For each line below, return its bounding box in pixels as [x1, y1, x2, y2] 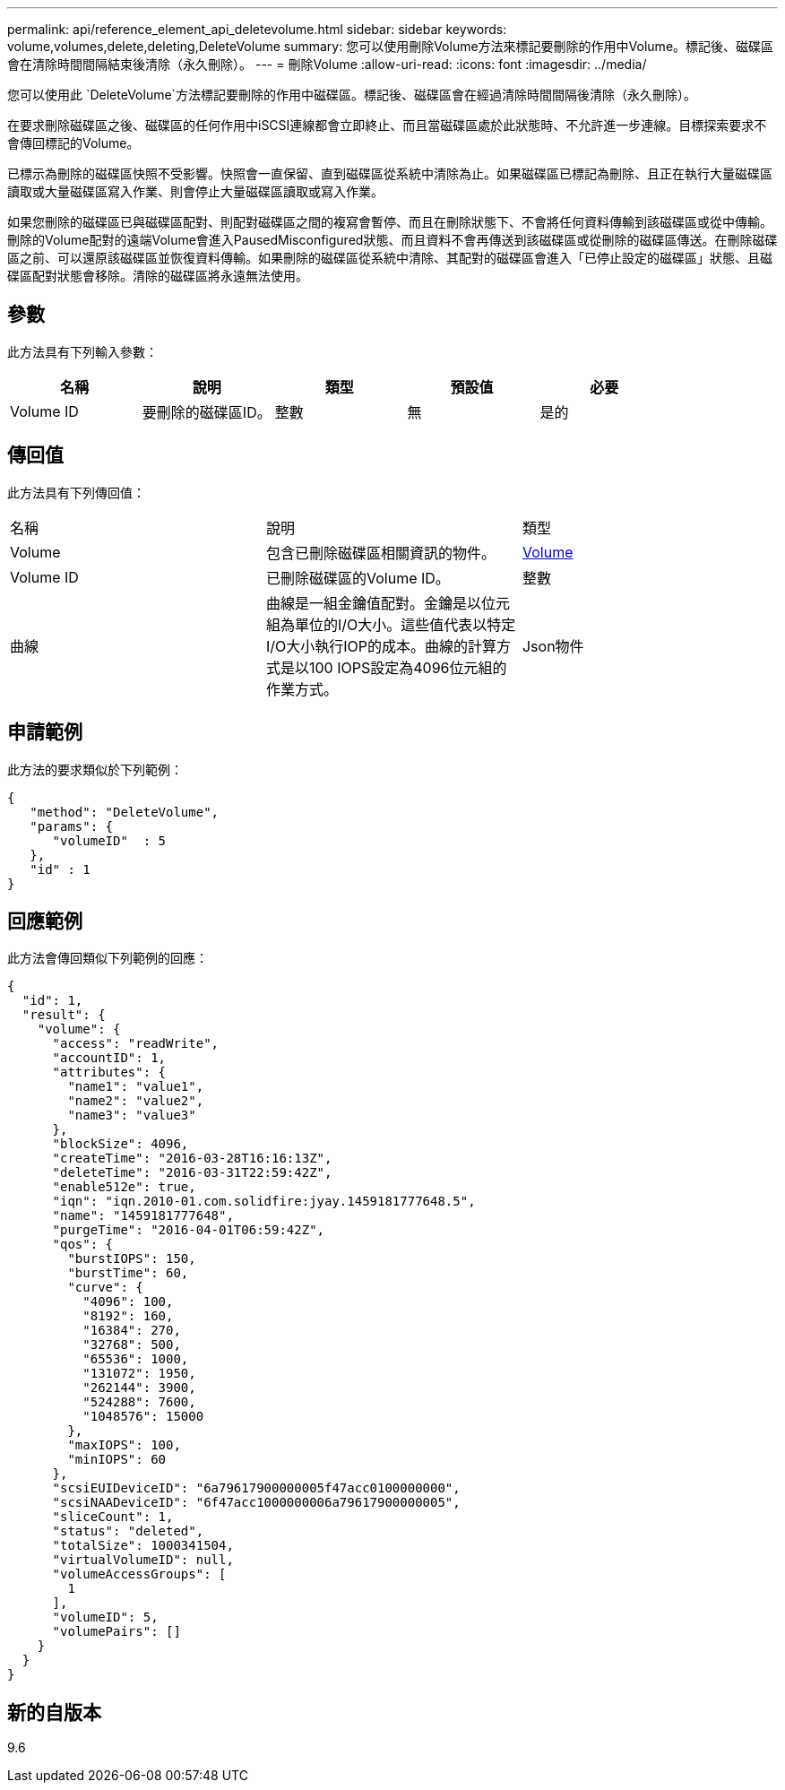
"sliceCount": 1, [52, 1509, 174, 1525]
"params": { [30, 818, 114, 834]
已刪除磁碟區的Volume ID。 [265, 568, 450, 587]
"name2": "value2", [67, 1094, 204, 1109]
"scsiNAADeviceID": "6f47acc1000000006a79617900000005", [52, 1495, 461, 1510]
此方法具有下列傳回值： [7, 484, 145, 500]
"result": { [22, 1007, 106, 1023]
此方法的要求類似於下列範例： [7, 761, 183, 777]
